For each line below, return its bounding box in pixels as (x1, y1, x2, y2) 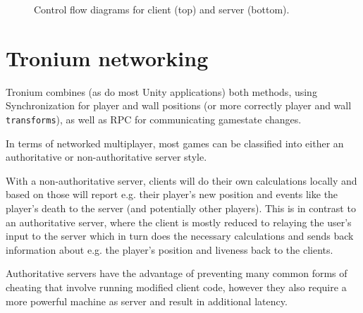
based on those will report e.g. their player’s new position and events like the (6, 187, 338, 202)
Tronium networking (6, 43, 209, 72)
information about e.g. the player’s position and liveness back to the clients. (6, 242, 333, 257)
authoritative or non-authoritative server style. (6, 149, 207, 164)
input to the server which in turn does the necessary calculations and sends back (6, 228, 354, 243)
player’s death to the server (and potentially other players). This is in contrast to (6, 201, 356, 215)
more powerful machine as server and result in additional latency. (6, 293, 288, 308)
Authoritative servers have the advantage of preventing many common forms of (6, 266, 347, 281)
